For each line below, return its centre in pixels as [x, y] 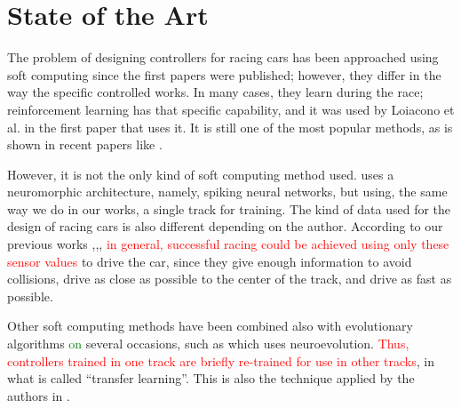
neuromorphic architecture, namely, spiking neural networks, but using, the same [227, 192]
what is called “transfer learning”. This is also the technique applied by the [211, 378]
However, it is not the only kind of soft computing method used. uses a [201, 174]
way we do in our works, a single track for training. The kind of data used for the [229, 208]
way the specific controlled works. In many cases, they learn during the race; [215, 92]
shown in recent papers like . [85, 144]
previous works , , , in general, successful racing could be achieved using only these [228, 244]
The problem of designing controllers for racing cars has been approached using [223, 57]
